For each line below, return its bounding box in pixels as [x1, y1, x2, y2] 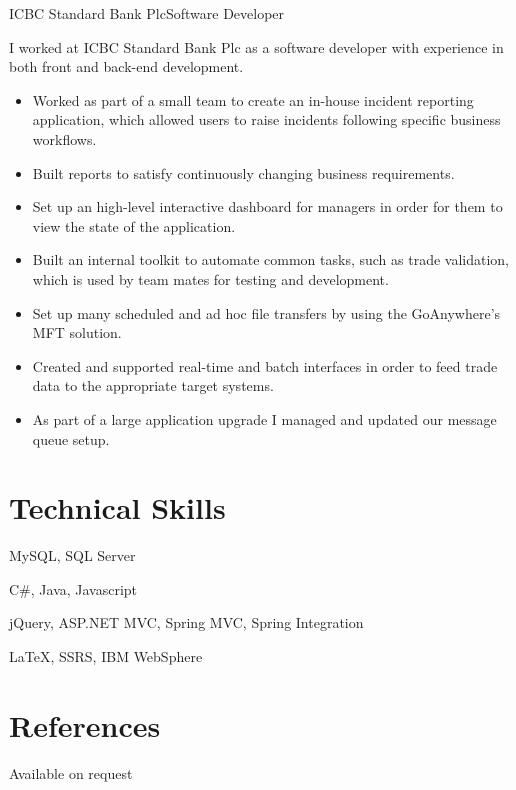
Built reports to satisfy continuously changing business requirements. [32, 162, 455, 183]
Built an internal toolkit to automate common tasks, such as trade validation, [32, 249, 509, 270]
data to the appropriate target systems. [32, 375, 274, 396]
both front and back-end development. [9, 56, 244, 77]
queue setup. [32, 428, 110, 449]
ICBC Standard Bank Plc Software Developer [9, 3, 285, 23]
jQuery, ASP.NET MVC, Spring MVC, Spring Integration [9, 612, 364, 633]
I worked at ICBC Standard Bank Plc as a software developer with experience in [9, 36, 504, 57]
